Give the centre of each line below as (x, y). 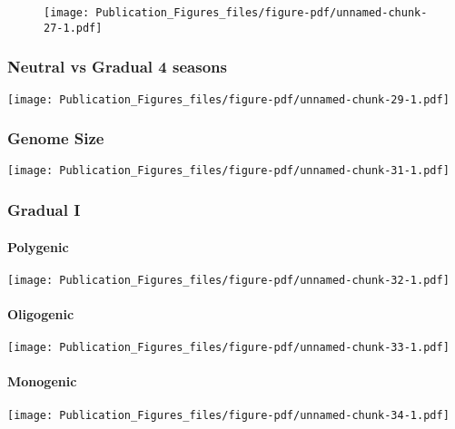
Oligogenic (41, 313)
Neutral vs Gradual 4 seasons (117, 67)
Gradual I (44, 209)
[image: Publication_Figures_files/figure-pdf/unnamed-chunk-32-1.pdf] (228, 280)
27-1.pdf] (73, 28)
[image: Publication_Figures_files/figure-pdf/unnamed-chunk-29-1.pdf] (228, 99)
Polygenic (38, 246)
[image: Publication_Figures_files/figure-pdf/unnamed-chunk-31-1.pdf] (228, 171)
